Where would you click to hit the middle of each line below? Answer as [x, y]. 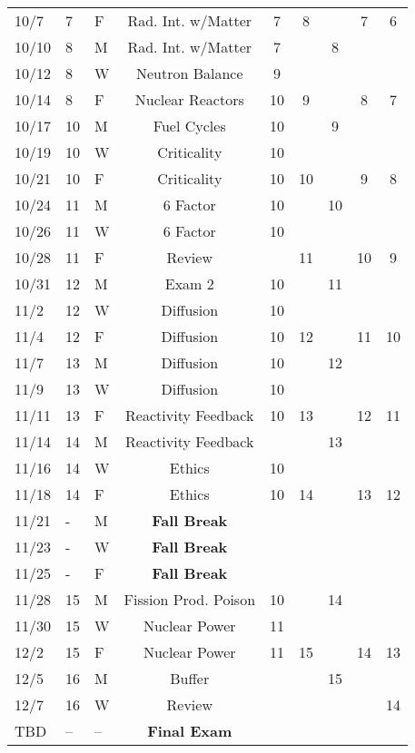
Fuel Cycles [189, 126]
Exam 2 [189, 284]
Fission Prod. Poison [190, 599]
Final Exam [190, 731]
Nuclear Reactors [189, 99]
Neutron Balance [189, 73]
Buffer [190, 678]
